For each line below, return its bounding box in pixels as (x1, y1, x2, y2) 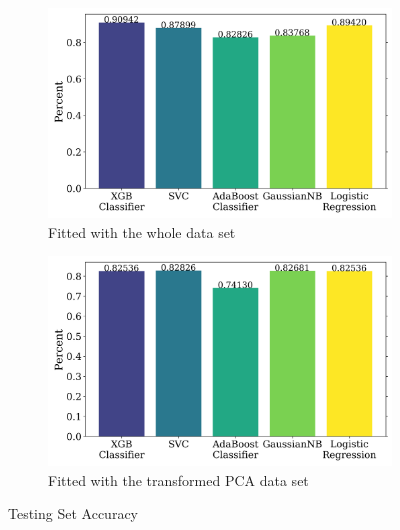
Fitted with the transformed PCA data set (48, 469, 309, 490)
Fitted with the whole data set (48, 221, 236, 242)
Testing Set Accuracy (8, 503, 138, 524)
